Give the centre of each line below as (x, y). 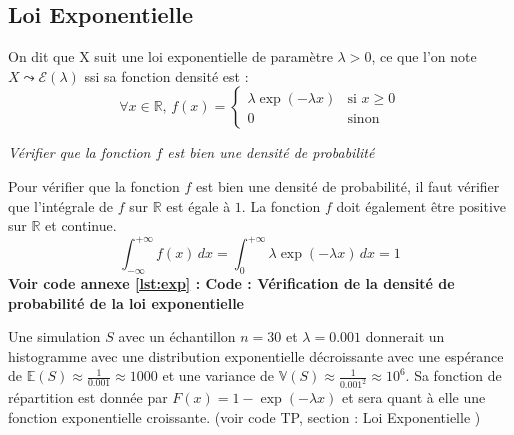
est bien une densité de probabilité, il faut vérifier (348, 185)
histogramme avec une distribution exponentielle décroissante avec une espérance (256, 355)
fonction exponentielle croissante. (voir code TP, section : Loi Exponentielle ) (244, 416)
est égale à (198, 205)
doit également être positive (421, 205)
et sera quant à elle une (413, 397)
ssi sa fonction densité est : (166, 75)
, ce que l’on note (424, 56)
